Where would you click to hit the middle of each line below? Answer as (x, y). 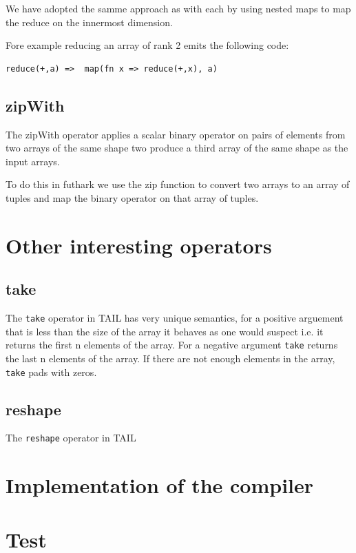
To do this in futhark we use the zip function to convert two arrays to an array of (178, 184)
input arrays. (33, 161)
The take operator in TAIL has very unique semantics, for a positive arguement (175, 318)
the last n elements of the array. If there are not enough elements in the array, (170, 358)
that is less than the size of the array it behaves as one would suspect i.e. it (165, 331)
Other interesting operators (139, 245)
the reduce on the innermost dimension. (89, 22)
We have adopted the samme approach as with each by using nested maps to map (178, 8)
